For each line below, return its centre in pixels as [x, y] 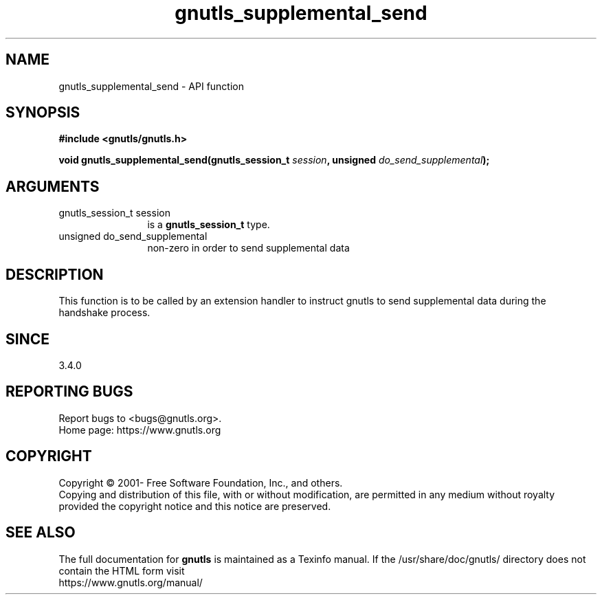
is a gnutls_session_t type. [209, 225]
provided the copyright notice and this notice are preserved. [195, 506]
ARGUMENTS [53, 186]
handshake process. [104, 313]
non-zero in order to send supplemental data [248, 248]
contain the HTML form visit [122, 570]
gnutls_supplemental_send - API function [151, 86]
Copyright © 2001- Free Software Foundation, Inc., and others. [201, 482]
